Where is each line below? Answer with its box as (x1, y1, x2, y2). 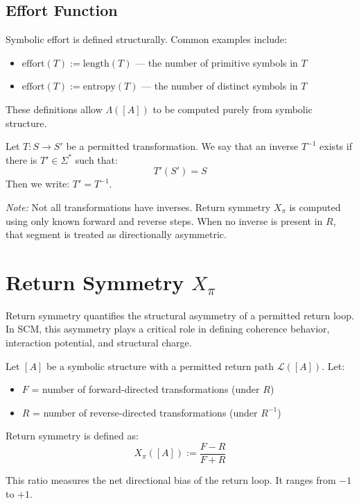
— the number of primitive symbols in (135, 55, 298, 69)
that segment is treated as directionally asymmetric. (6, 227, 227, 242)
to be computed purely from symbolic (152, 101, 313, 116)
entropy (82, 82, 116, 92)
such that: (75, 152, 118, 167)
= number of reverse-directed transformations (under (33, 405, 258, 419)
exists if (319, 139, 352, 153)
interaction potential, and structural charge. (6, 335, 192, 350)
